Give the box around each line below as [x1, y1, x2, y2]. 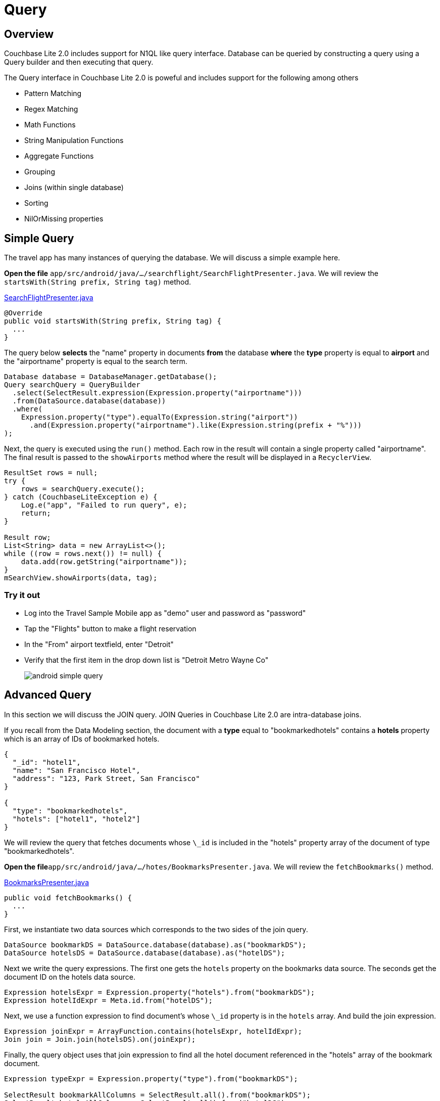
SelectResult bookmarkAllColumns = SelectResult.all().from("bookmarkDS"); [4, 1090, 311, 1099]
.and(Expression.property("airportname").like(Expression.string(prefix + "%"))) [29, 421, 362, 430]
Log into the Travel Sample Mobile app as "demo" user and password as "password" [24, 608, 306, 617]
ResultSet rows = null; [4, 469, 98, 477]
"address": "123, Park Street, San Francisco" [12, 774, 200, 783]
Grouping [24, 167, 55, 176]
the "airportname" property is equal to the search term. [4, 357, 187, 366]
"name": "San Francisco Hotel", [12, 766, 140, 774]
